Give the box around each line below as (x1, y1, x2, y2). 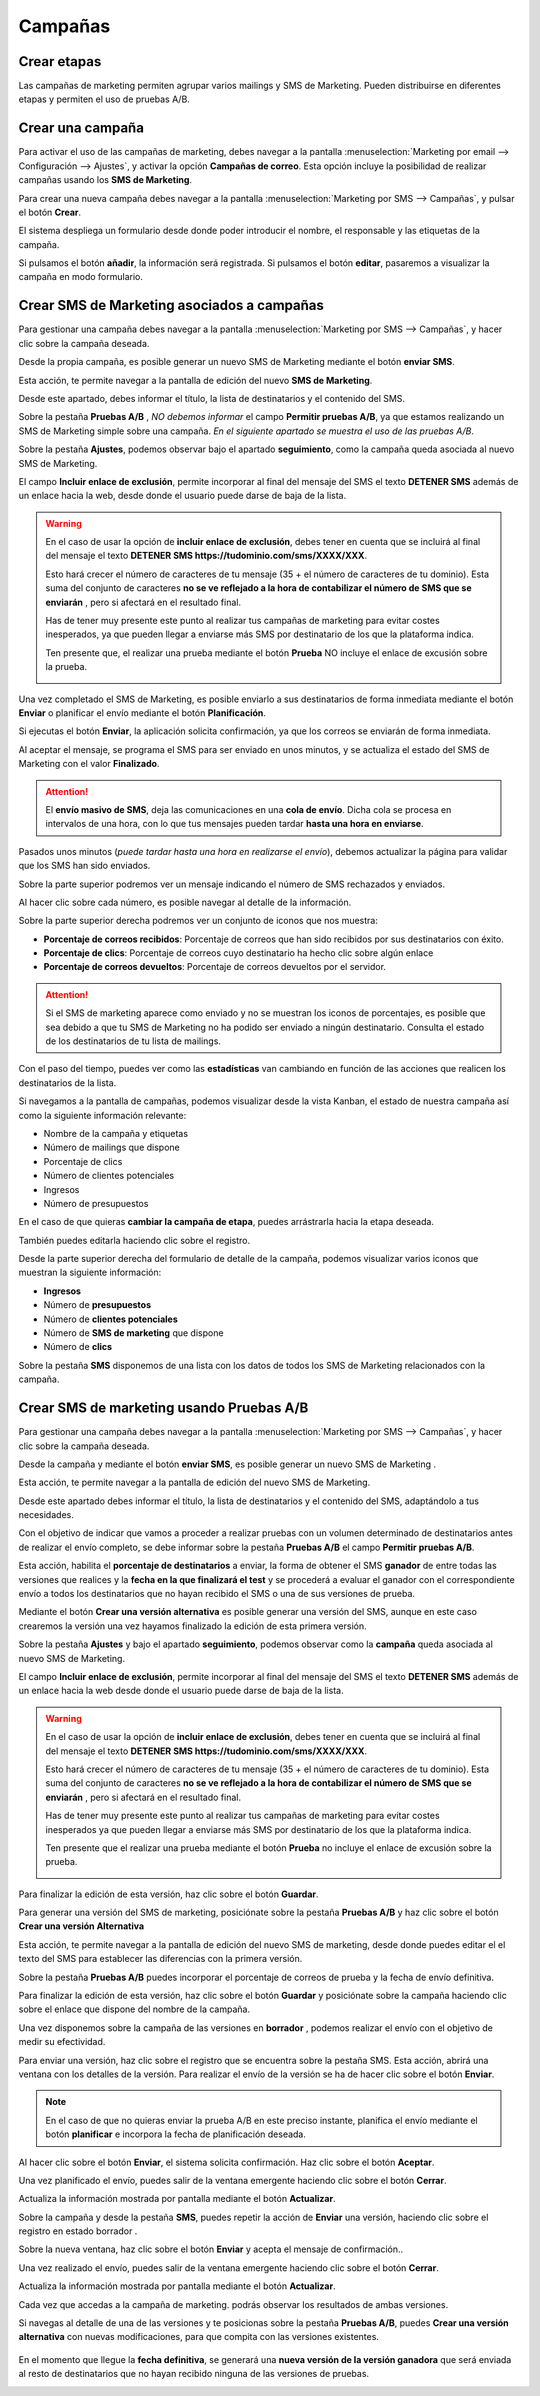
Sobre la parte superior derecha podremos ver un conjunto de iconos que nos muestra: (18, 915, 379, 927)
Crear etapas (18, 53, 102, 70)
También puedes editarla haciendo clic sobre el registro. (18, 1234, 251, 1246)
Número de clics (43, 1341, 113, 1353)
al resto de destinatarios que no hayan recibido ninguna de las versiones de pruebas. (18, 2368, 370, 2380)
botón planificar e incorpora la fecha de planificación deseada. (45, 2128, 307, 2140)
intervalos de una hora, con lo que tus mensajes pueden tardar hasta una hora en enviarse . (45, 818, 424, 830)
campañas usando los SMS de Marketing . (18, 174, 193, 186)
